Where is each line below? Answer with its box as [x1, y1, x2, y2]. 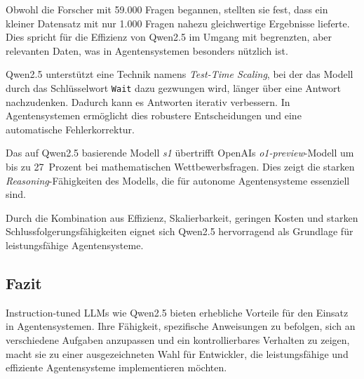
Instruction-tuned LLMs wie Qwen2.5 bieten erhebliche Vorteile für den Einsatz [6, 305, 349, 319]
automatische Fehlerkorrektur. [6, 121, 135, 136]
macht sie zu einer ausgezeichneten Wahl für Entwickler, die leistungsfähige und [6, 346, 349, 361]
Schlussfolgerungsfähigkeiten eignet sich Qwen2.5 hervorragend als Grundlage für [6, 224, 353, 239]
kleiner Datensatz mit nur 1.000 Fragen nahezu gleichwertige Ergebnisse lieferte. [6, 15, 350, 30]
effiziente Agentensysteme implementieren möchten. [6, 360, 227, 375]
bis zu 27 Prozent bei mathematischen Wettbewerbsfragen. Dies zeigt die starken [6, 159, 355, 173]
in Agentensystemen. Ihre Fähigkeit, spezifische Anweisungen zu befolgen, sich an [6, 319, 356, 333]
